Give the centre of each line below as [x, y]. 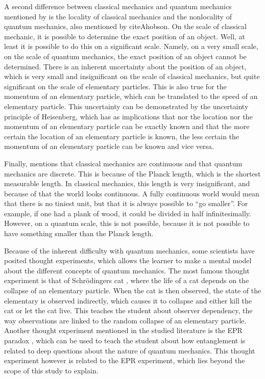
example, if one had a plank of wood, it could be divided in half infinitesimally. [128, 213]
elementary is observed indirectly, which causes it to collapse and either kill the [128, 300]
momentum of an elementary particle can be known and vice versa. [109, 146]
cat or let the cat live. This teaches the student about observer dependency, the [128, 310]
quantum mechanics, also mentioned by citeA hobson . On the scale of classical [125, 26]
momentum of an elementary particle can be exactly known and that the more [127, 126]
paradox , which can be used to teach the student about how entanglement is [125, 340]
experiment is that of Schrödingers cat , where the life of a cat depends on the [127, 280]
